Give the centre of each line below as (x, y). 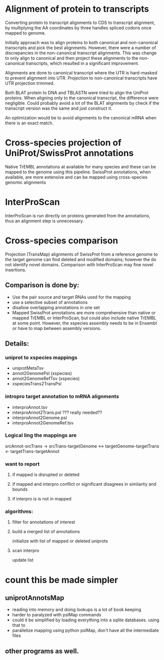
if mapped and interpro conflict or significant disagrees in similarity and (84, 484)
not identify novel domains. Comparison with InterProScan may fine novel (79, 264)
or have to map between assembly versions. (57, 328)
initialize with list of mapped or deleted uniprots (60, 541)
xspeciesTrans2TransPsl (37, 384)
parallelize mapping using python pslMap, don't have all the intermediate (85, 631)
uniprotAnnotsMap (35, 598)
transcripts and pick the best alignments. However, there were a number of (81, 47)
